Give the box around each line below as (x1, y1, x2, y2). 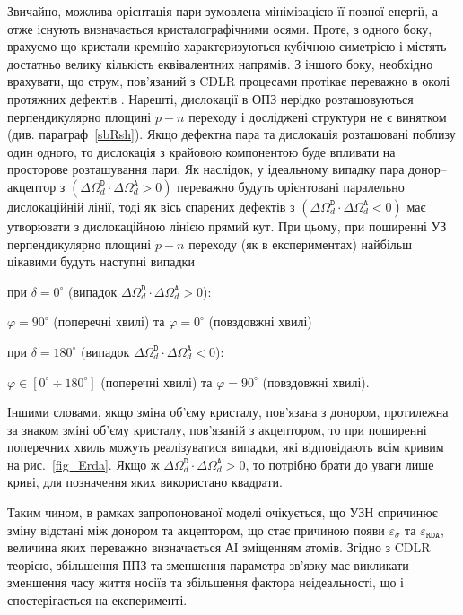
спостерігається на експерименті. (7, 591, 188, 610)
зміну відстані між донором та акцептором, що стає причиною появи (7, 520, 385, 539)
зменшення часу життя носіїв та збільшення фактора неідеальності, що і (7, 573, 404, 592)
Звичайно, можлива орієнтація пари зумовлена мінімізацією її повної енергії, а (7, 2, 438, 20)
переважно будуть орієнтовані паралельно (177, 177, 405, 195)
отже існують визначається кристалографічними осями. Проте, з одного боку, (7, 19, 432, 38)
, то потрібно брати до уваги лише (245, 455, 434, 473)
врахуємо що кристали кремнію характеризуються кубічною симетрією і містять (7, 37, 447, 56)
